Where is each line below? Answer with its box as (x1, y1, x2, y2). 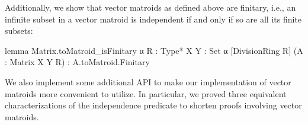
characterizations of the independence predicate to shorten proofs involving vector (5, 99, 302, 111)
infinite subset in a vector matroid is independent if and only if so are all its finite (5, 12, 302, 25)
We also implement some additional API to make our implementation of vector (5, 75, 291, 88)
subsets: (5, 24, 33, 37)
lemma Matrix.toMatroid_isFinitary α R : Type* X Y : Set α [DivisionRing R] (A (5, 44, 303, 56)
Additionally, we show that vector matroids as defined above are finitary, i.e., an (5, 1, 296, 13)
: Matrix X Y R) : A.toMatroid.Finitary (5, 56, 150, 68)
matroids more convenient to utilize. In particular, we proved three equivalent (5, 87, 287, 100)
